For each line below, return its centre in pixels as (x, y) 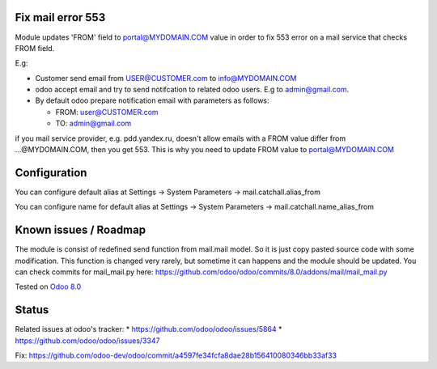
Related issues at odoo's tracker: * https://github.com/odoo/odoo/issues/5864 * (148, 329)
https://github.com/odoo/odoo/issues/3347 (87, 341)
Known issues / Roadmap (80, 230)
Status (32, 310)
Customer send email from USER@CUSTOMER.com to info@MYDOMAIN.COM (166, 78)
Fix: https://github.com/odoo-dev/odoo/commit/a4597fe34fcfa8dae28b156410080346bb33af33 (176, 355)
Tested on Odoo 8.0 (48, 286)
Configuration (51, 173)
